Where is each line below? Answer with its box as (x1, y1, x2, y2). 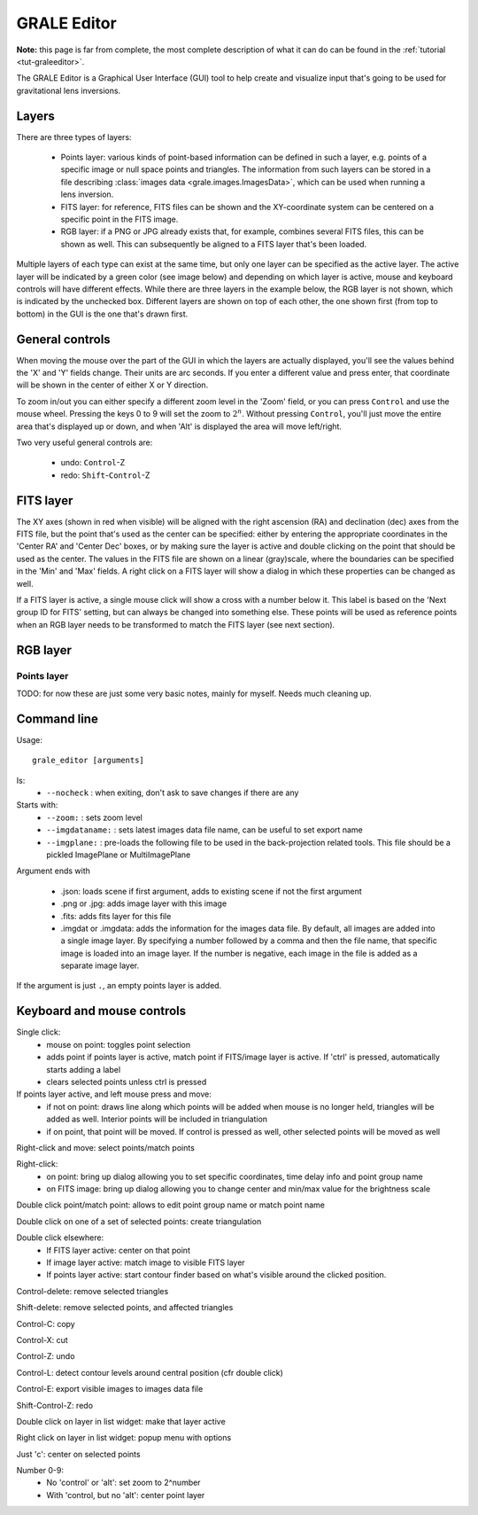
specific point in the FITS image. (60, 214, 179, 224)
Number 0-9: (16, 1465, 65, 1476)
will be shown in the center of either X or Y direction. (16, 379, 209, 390)
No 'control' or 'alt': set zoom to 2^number (46, 1477, 201, 1488)
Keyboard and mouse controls (16, 1003, 187, 1019)
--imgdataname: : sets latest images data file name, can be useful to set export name (46, 824, 363, 835)
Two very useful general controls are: (16, 437, 153, 448)
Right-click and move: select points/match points (16, 1142, 195, 1152)
